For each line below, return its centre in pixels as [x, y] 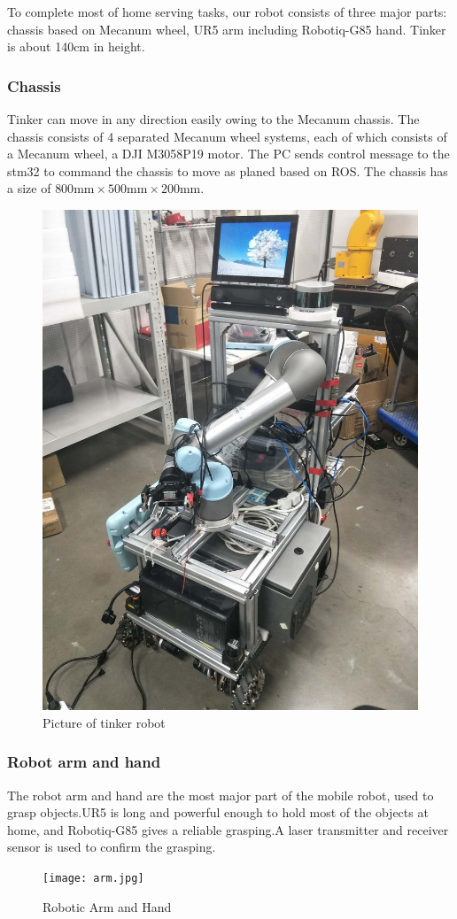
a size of [29, 188]
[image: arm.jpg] [93, 879]
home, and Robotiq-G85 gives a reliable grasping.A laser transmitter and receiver [228, 829]
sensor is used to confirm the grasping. [112, 847]
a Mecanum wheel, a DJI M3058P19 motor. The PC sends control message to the [228, 154]
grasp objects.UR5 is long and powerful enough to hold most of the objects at [218, 812]
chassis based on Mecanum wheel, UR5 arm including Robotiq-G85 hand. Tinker [227, 29]
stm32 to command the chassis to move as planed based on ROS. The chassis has [228, 170]
